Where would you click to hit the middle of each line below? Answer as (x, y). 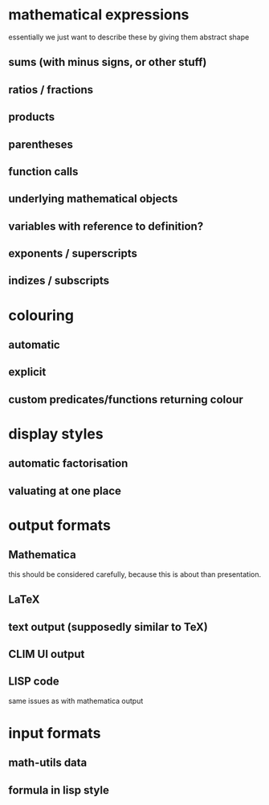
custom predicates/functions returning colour (126, 399)
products (32, 117)
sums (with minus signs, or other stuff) (108, 62)
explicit (27, 372)
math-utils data (48, 763)
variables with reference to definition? (106, 226)
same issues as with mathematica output (76, 701)
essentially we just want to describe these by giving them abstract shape (129, 37)
